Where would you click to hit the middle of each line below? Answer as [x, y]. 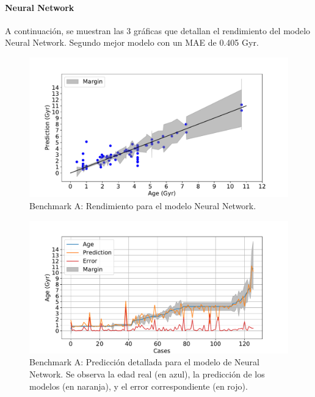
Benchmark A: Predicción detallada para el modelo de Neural [144, 362]
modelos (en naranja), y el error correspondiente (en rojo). [139, 386]
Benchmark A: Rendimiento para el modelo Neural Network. [143, 205]
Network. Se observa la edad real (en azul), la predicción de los [147, 374]
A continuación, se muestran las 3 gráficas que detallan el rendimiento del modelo [158, 30]
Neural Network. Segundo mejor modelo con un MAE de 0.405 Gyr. [132, 42]
